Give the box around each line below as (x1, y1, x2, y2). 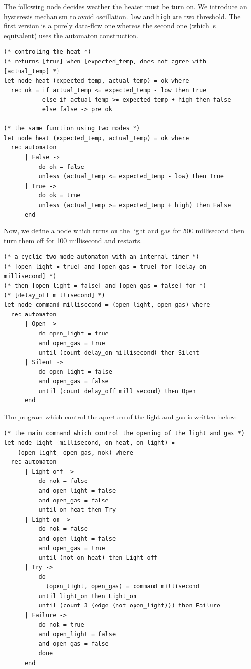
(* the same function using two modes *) (4, 125, 140, 132)
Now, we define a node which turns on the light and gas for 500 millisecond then (4, 226, 245, 236)
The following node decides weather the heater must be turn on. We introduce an (4, 1, 247, 11)
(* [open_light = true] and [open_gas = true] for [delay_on (4, 263, 207, 270)
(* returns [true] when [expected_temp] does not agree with (4, 58, 207, 65)
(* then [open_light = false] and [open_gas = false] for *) (4, 282, 207, 290)
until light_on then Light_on (39, 592, 137, 600)
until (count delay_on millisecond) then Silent (39, 349, 199, 356)
